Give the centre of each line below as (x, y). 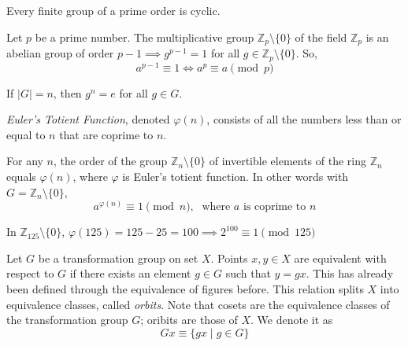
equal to (26, 134)
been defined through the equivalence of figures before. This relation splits (185, 288)
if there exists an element (130, 273)
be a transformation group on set (118, 258)
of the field (321, 37)
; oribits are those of (189, 320)
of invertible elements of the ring (288, 161)
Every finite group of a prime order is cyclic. (113, 10)
